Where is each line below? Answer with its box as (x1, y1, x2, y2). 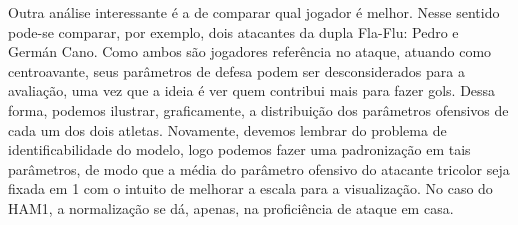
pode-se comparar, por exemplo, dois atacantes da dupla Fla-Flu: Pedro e (8, 21, 459, 42)
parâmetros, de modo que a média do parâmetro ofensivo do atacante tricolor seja (8, 158, 510, 179)
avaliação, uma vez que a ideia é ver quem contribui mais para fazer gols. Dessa (8, 80, 496, 101)
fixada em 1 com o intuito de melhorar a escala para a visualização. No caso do (8, 178, 493, 199)
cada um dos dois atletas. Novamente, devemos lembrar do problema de (8, 119, 447, 140)
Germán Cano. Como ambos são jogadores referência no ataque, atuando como (8, 41, 492, 62)
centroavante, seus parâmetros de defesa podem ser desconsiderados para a (8, 60, 465, 81)
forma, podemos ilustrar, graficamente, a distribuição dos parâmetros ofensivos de (8, 99, 509, 120)
